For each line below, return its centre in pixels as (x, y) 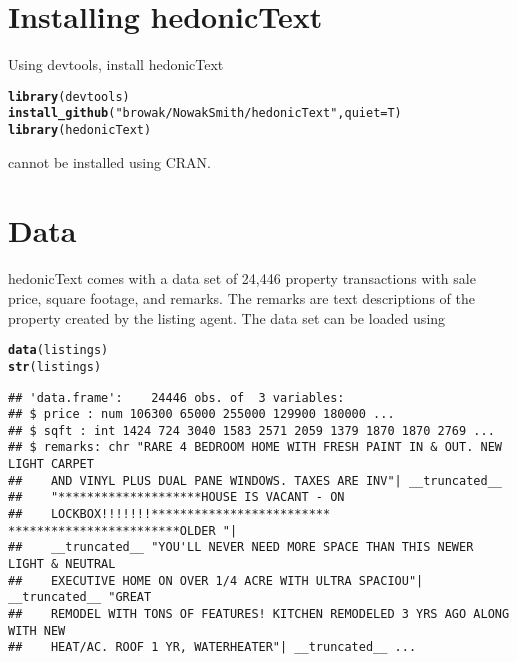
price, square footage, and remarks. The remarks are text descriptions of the (241, 298)
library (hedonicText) (80, 130)
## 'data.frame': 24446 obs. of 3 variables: (176, 397)
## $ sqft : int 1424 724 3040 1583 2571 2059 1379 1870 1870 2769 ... (251, 430)
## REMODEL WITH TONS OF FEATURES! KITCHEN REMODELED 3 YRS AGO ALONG (259, 614)
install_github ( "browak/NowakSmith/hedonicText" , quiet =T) (205, 113)
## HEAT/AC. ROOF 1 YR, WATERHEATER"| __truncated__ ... (212, 647)
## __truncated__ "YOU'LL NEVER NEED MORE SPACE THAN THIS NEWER (241, 547)
